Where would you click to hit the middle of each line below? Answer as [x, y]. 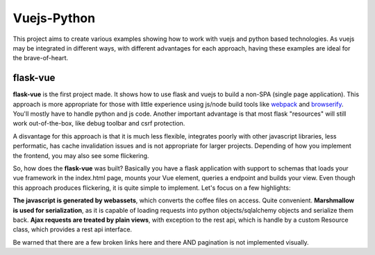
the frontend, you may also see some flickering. [81, 155]
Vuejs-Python [54, 18]
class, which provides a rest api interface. [72, 229]
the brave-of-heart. [41, 58]
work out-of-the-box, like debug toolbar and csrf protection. [99, 123]
